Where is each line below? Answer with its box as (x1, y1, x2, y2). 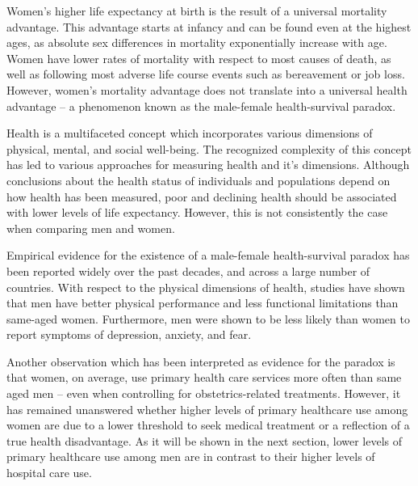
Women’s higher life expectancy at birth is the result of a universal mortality (6, 2, 387, 19)
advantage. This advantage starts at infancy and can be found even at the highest (6, 18, 412, 35)
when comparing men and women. (6, 219, 175, 236)
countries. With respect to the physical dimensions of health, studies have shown (6, 278, 405, 295)
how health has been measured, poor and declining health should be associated (6, 188, 397, 205)
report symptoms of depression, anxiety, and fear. (6, 326, 252, 343)
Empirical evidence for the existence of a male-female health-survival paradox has (6, 247, 410, 264)
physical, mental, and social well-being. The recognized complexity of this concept (6, 140, 412, 157)
